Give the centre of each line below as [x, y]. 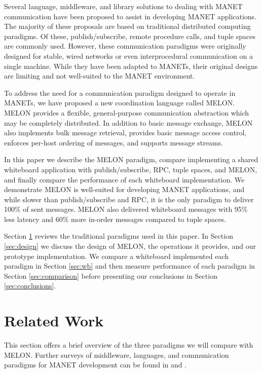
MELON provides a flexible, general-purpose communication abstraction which [127, 112]
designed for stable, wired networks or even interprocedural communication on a [128, 55]
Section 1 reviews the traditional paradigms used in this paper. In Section [119, 236]
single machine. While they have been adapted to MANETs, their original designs [131, 66]
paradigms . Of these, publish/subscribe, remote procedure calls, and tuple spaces [130, 36]
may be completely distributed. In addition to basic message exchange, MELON [128, 122]
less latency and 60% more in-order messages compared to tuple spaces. [115, 219]
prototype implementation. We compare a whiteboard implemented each [117, 256]
